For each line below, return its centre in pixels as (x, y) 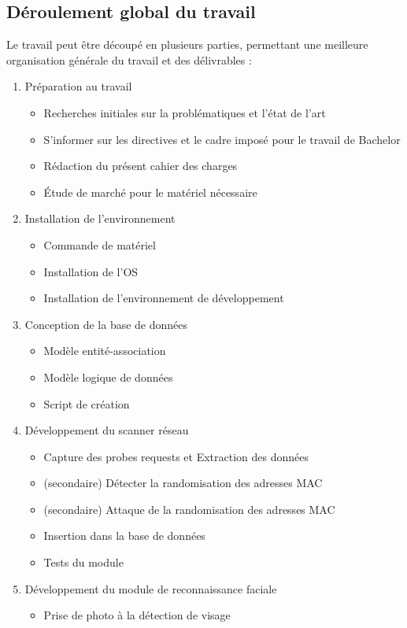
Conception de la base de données (106, 324)
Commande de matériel (100, 244)
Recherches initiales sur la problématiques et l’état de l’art (185, 112)
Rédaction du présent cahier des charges (141, 166)
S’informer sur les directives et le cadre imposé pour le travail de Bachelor (222, 139)
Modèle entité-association (105, 351)
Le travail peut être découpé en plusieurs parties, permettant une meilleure (187, 44)
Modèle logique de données (108, 377)
